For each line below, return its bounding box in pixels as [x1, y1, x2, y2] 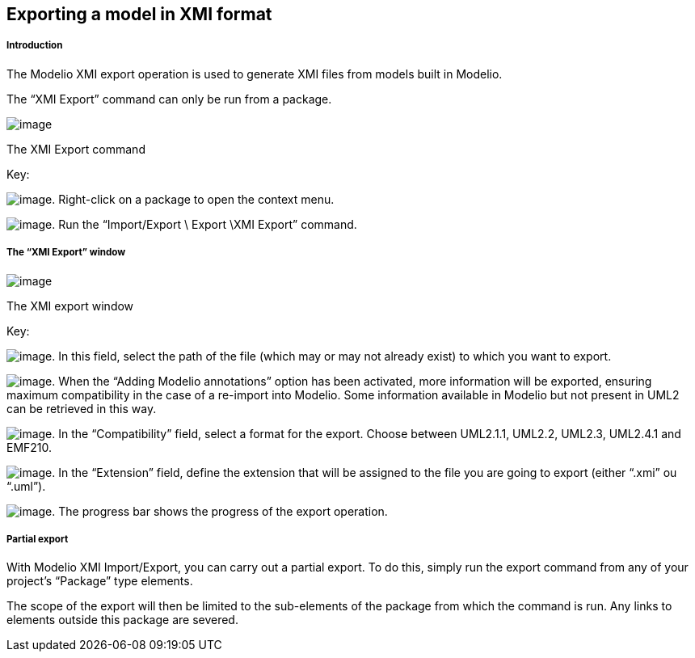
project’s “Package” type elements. [6, 574, 193, 588]
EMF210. [6, 440, 53, 454]
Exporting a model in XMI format [6, 4, 272, 24]
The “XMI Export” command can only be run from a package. [6, 91, 332, 106]
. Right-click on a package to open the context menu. [52, 192, 335, 206]
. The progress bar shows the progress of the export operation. [52, 504, 388, 518]
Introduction [6, 40, 63, 52]
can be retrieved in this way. [6, 401, 157, 415]
